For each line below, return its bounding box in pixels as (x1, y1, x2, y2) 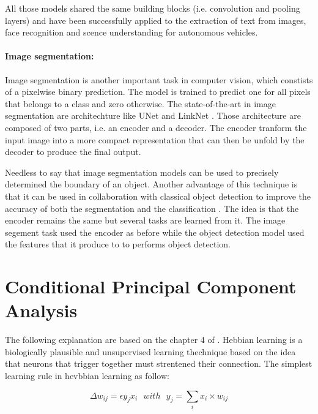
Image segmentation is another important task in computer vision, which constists (5, 73, 313, 86)
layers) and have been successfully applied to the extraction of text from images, (5, 13, 306, 26)
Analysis (5, 298, 78, 323)
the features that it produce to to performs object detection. (5, 238, 231, 250)
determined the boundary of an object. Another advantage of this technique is (5, 178, 298, 190)
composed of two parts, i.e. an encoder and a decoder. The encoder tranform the (5, 121, 307, 134)
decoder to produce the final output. (5, 145, 141, 158)
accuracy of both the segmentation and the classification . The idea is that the (5, 201, 299, 214)
